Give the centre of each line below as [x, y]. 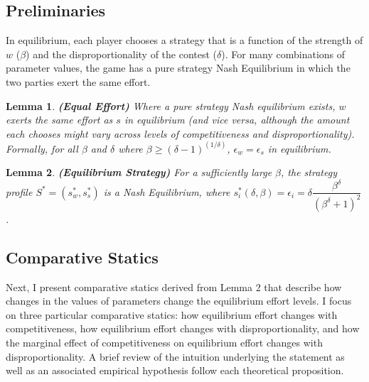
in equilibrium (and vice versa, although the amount [237, 120]
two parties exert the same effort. [78, 81]
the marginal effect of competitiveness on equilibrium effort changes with [164, 343]
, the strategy [309, 172]
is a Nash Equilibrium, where [167, 191]
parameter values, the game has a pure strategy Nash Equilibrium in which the [178, 68]
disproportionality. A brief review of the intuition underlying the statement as [175, 356]
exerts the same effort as [59, 120]
